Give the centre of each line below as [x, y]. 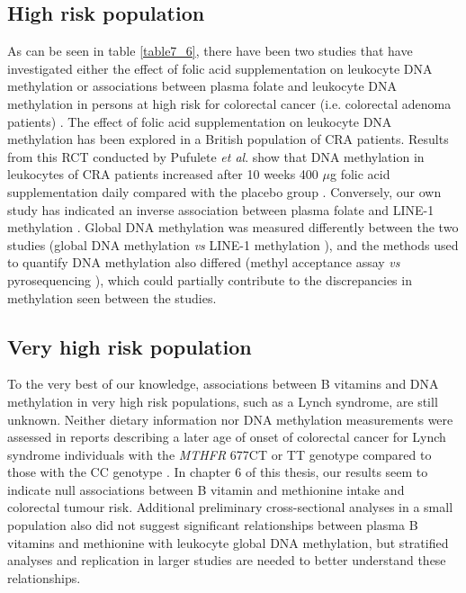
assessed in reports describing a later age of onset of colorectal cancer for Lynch [227, 437]
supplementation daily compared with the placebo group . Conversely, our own [224, 191]
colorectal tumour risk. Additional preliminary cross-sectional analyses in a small [230, 507]
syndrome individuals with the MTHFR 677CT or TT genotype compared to [220, 454]
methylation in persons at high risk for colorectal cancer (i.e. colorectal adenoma [229, 103]
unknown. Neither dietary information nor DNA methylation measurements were [230, 419]
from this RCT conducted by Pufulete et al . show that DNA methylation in [216, 156]
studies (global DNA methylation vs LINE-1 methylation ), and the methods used [233, 244]
